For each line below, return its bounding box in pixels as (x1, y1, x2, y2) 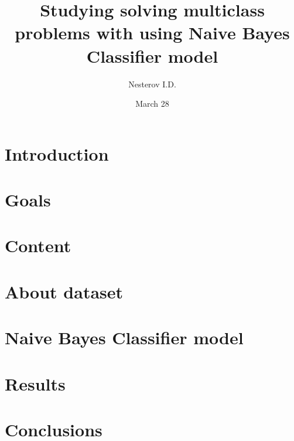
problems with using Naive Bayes (15, 21, 290, 45)
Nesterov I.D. (128, 77, 176, 90)
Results (5, 371, 66, 395)
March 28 (135, 97, 169, 110)
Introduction (5, 141, 109, 165)
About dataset (5, 279, 124, 303)
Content (5, 233, 71, 257)
